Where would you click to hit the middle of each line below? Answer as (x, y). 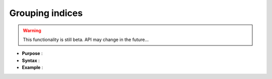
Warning (32, 30)
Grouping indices (46, 13)
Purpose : (32, 53)
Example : (32, 67)
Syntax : (31, 60)
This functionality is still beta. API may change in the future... (86, 39)
